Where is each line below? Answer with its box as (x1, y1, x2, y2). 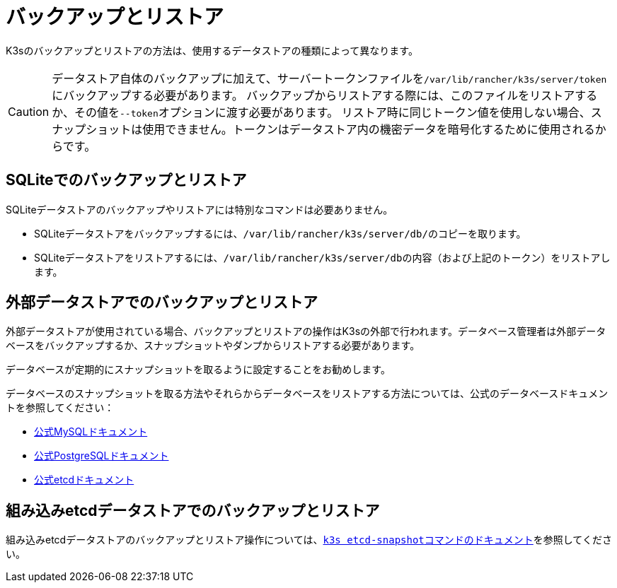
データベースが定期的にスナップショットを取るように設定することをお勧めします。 (6, 363, 391, 376)
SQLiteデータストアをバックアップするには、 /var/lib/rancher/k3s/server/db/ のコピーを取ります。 (34, 227, 526, 240)
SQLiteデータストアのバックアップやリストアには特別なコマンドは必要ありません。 (6, 203, 393, 216)
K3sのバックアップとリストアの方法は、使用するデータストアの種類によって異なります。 (6, 44, 418, 57)
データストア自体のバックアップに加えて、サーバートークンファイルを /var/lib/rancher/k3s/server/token (52, 71, 607, 86)
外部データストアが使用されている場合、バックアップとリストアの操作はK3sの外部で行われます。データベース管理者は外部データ (6, 325, 606, 338)
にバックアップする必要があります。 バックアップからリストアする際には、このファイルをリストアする (52, 88, 598, 102)
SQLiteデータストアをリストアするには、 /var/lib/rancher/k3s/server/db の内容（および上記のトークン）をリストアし (34, 251, 611, 264)
